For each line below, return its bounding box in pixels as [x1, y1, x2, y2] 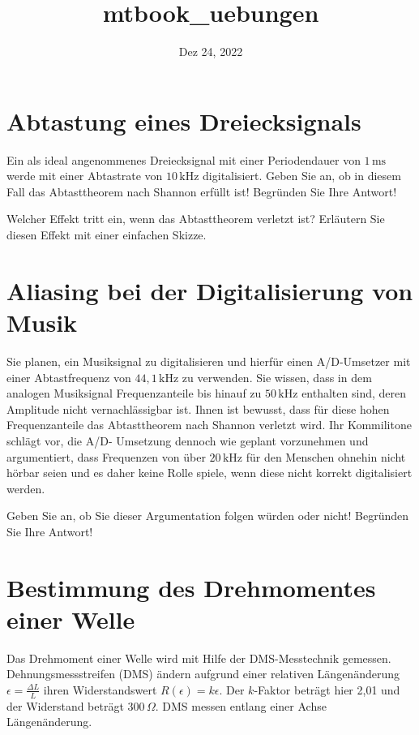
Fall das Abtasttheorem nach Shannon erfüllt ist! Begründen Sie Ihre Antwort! [6, 183, 397, 200]
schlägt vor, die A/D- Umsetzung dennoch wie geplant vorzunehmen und [6, 432, 369, 449]
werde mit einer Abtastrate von [6, 167, 163, 184]
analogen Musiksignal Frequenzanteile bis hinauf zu [6, 385, 262, 402]
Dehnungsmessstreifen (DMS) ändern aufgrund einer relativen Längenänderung [6, 665, 400, 682]
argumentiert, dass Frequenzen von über [6, 448, 206, 465]
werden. [6, 479, 45, 496]
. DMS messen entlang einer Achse [155, 697, 327, 714]
